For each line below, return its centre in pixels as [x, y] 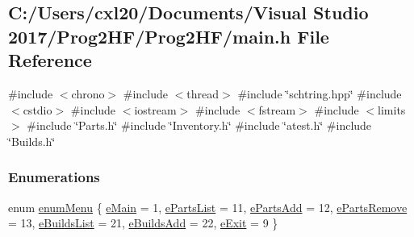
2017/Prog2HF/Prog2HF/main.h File [169, 36]
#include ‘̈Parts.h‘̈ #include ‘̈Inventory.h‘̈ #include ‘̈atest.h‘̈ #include [199, 125]
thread [203, 93]
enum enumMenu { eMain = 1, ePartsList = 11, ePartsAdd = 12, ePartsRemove [208, 207]
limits [392, 109]
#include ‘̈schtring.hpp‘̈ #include [320, 93]
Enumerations [54, 177]
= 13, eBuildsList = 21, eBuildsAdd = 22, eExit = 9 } [143, 223]
